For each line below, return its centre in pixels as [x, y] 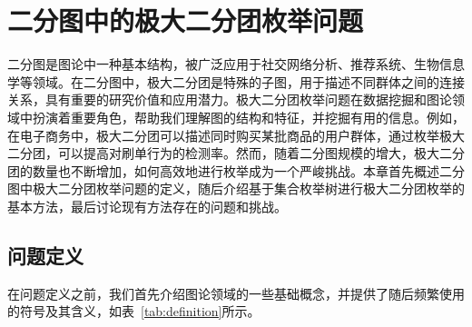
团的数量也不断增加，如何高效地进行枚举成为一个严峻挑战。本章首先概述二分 [236, 170]
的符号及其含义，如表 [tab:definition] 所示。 [134, 311]
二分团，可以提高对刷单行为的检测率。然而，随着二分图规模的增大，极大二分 [236, 153]
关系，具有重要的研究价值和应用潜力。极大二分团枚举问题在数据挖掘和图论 [230, 99]
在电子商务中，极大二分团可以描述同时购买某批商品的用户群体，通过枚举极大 [236, 135]
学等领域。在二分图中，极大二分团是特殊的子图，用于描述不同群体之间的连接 [236, 81]
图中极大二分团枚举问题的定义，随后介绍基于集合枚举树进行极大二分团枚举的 [236, 188]
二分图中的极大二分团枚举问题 [186, 20]
